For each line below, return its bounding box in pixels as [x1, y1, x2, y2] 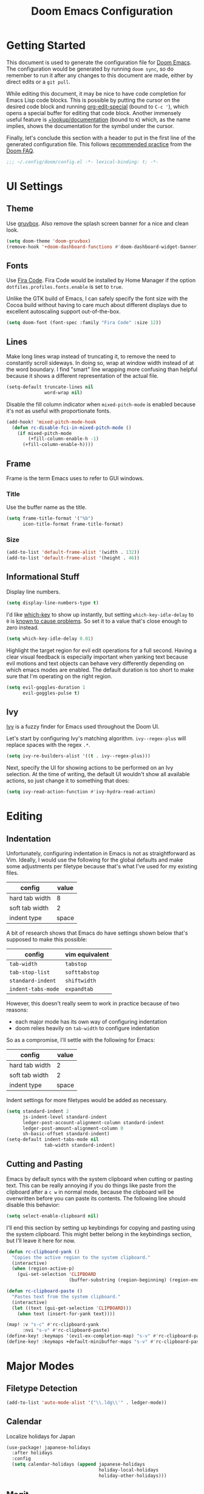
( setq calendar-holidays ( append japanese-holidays [12, 1461, 146, 1468]
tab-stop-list [9, 969, 50, 975]
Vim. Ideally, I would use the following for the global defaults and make [6, 856, 183, 863]
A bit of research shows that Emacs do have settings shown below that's [6, 929, 188, 936]
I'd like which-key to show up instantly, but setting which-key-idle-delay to [6, 611, 194, 618]
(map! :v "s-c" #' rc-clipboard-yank [6, 1322, 99, 1328]
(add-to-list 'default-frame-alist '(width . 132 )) [6, 550, 140, 556]
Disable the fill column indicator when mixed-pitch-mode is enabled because [6, 400, 196, 408]
